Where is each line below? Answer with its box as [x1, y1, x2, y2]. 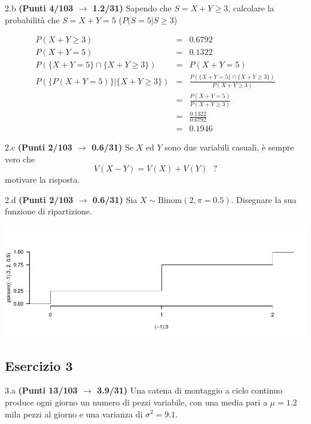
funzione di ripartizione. [5, 205, 92, 217]
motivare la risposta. [5, 173, 80, 186]
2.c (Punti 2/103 [5, 141, 72, 153]
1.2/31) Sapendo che [92, 2, 172, 14]
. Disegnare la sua [231, 193, 297, 205]
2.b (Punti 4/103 [5, 2, 74, 14]
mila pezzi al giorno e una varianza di [5, 407, 143, 420]
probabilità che [5, 13, 60, 26]
